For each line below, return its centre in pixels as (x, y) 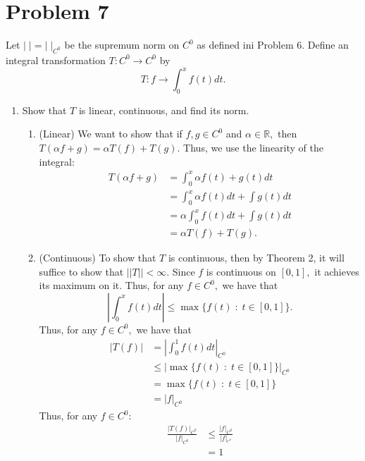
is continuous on (241, 271)
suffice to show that (81, 271)
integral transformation (56, 60)
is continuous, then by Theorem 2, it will (256, 258)
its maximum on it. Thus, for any (111, 285)
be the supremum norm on (122, 45)
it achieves (337, 271)
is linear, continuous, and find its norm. (164, 110)
